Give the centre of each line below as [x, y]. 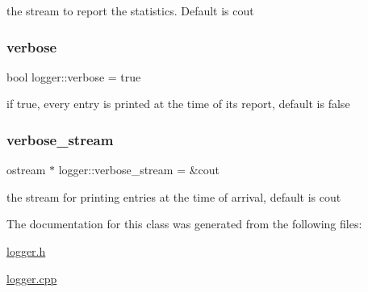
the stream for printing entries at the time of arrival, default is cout [174, 196]
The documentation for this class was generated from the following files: [184, 224]
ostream [26, 170]
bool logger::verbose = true [74, 76]
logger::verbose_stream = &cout [139, 170]
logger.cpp [32, 278]
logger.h [26, 251]
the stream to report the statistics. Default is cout [130, 10]
